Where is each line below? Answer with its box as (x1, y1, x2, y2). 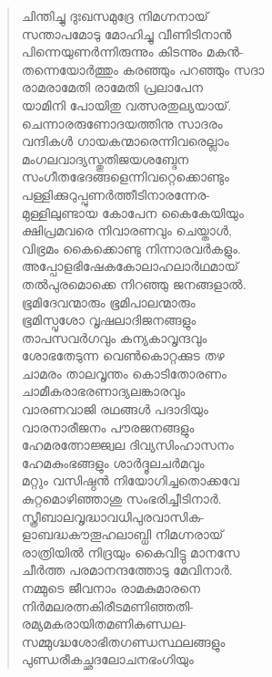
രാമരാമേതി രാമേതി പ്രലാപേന (21, 78, 204, 97)
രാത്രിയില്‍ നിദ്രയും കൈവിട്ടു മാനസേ (21, 542, 240, 561)
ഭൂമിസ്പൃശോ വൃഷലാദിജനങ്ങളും (21, 310, 196, 329)
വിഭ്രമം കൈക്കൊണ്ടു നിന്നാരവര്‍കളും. (21, 238, 241, 257)
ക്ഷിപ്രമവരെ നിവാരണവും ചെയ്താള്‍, (21, 221, 232, 240)
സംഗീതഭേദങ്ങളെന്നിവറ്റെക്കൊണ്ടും (21, 167, 229, 186)
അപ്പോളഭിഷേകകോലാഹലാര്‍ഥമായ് (21, 256, 238, 276)
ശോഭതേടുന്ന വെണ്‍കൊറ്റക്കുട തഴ (21, 346, 225, 365)
